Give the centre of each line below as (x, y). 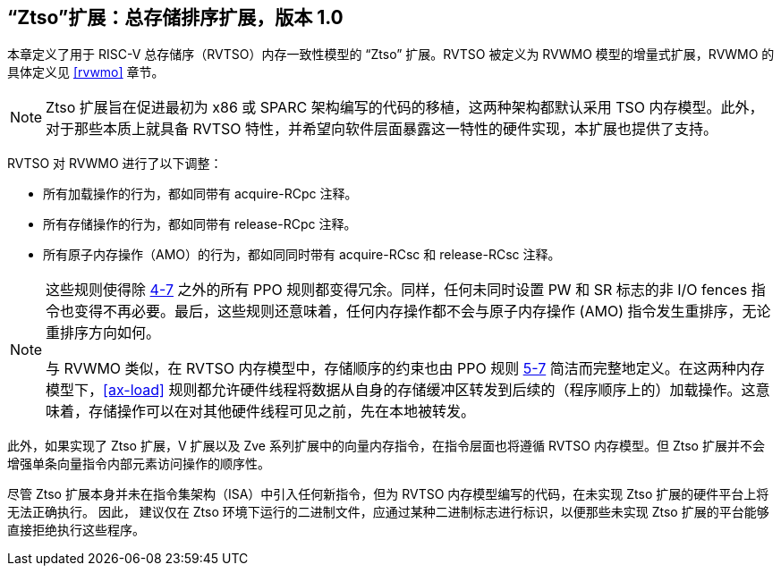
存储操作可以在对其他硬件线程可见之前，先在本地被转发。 (282, 412)
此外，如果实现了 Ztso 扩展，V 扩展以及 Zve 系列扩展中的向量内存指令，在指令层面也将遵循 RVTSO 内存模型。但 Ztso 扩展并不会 (386, 446)
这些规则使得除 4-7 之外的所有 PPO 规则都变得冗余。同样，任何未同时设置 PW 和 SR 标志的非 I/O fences (397, 290)
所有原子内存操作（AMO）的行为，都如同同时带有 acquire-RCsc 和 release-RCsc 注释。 (302, 255)
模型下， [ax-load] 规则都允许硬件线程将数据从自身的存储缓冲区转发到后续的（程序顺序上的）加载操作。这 (401, 390)
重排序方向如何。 (103, 333)
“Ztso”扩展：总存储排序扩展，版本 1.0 (175, 17)
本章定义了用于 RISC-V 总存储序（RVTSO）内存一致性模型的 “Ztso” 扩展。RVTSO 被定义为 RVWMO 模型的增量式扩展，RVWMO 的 (391, 55)
